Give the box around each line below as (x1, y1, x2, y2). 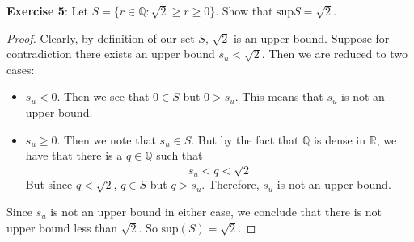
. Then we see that (57, 88, 150, 105)
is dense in (314, 131, 366, 148)
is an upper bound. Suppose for (233, 29, 390, 46)
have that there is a (25, 147, 123, 164)
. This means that (234, 88, 323, 105)
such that (156, 147, 203, 164)
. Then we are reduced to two (261, 45, 408, 62)
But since (25, 176, 73, 193)
